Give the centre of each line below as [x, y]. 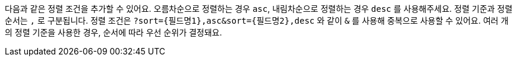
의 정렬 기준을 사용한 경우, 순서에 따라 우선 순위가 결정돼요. [114, 32]
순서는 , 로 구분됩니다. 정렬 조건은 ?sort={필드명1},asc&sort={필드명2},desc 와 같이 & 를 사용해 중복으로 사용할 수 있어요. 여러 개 [257, 20]
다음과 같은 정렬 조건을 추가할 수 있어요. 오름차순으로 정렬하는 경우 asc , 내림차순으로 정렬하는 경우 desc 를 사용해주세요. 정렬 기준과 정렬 [259, 9]
